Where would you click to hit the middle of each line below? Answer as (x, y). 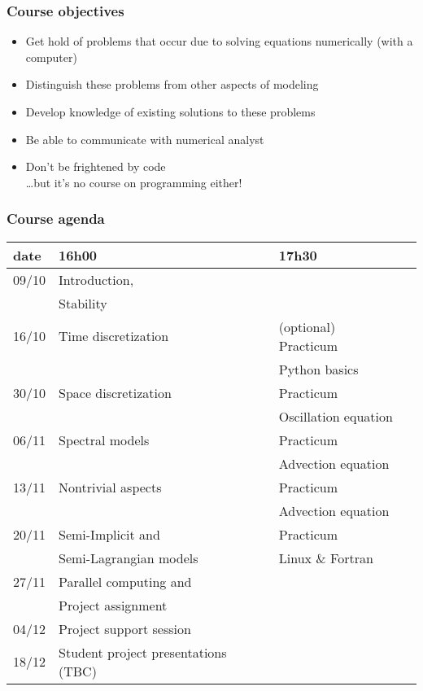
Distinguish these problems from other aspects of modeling (172, 84)
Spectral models (104, 440)
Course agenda (56, 219)
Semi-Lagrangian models (129, 558)
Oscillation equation (336, 416)
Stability (83, 303)
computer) (51, 57)
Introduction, (96, 279)
